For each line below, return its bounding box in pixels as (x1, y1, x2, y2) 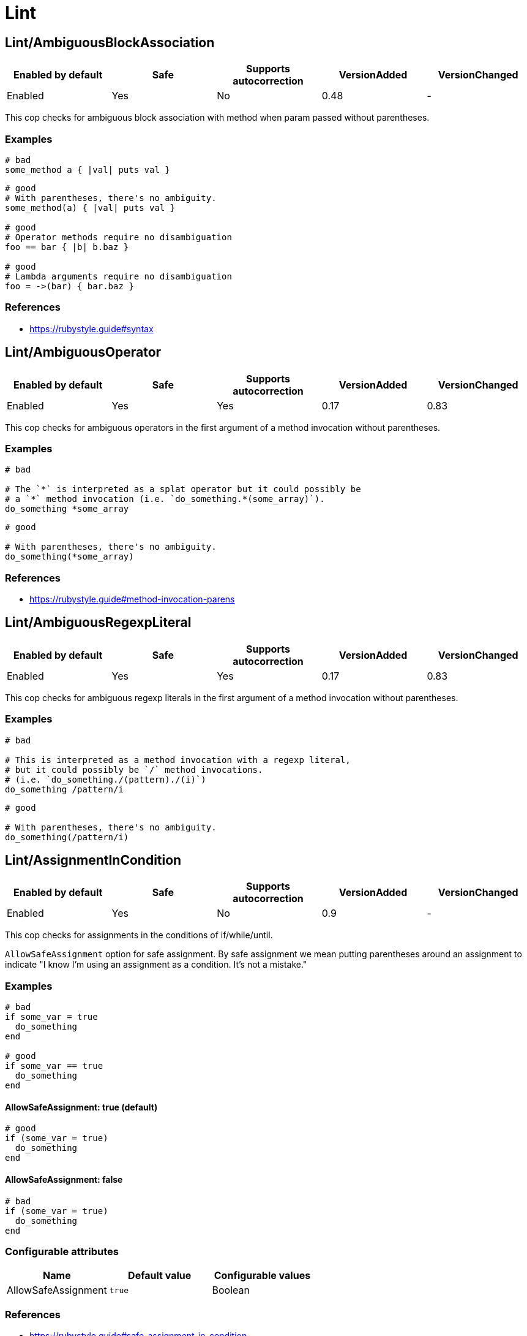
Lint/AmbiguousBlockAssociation (5, 34, 215, 50)
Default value (128, 1269, 192, 1282)
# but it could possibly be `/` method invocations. (5, 764, 263, 775)
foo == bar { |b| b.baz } (5, 241, 129, 252)
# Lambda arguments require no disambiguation (5, 271, 232, 281)
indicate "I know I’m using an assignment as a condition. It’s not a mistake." (5, 959, 307, 970)
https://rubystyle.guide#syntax (29, 323, 154, 334)
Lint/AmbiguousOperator (5, 344, 162, 360)
